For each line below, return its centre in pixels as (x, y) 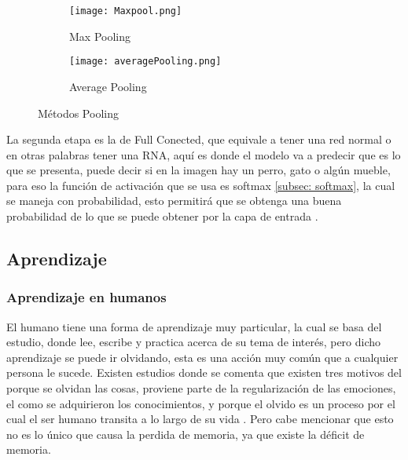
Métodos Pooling (78, 113)
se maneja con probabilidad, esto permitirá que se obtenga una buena (174, 201)
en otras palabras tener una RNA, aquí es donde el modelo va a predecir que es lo (204, 154)
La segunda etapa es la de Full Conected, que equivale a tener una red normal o (199, 139)
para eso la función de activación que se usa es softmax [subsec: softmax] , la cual (201, 185)
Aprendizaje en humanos (86, 297)
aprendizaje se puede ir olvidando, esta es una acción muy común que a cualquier (202, 357)
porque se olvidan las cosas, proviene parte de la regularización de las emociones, (201, 388)
